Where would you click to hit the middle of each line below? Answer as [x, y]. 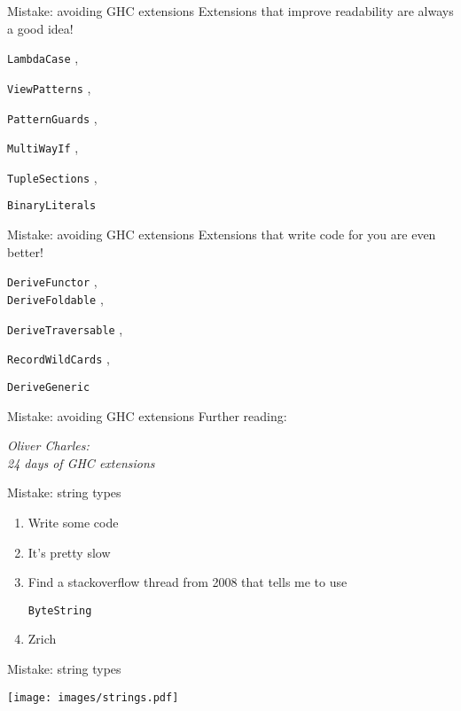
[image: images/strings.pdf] [93, 697]
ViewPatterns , [49, 87]
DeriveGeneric [49, 387]
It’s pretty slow [69, 552]
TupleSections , [52, 177]
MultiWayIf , [43, 148]
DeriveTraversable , [65, 328]
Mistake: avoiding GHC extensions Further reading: [147, 415]
